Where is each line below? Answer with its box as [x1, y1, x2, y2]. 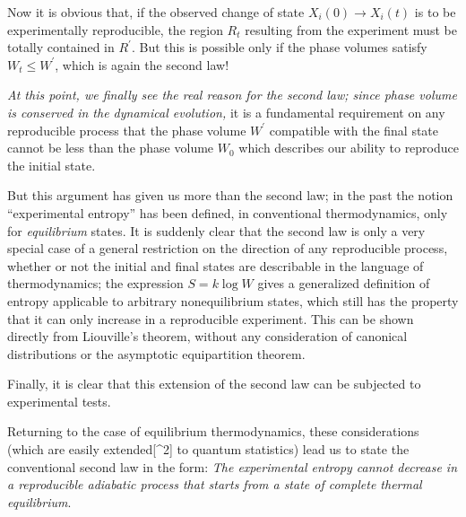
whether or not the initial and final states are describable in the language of [7, 256, 424, 275]
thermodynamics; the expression [7, 274, 184, 293]
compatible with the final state [269, 120, 439, 139]
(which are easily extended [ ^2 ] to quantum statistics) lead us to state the [7, 440, 410, 459]
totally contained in [7, 38, 115, 57]
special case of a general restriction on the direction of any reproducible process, [7, 239, 448, 258]
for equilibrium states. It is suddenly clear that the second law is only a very [7, 221, 426, 240]
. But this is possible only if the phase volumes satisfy [131, 38, 427, 57]
